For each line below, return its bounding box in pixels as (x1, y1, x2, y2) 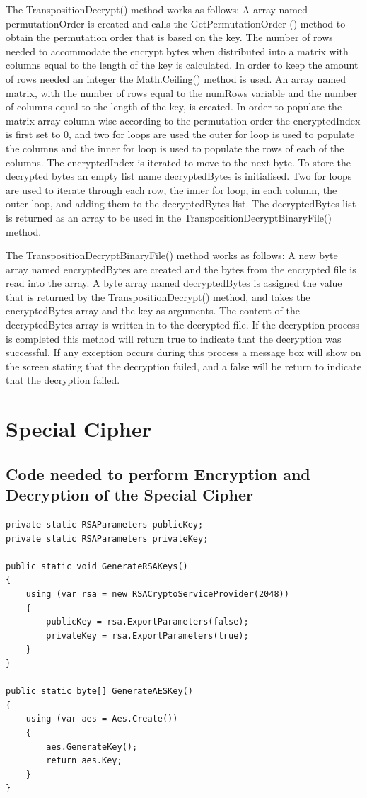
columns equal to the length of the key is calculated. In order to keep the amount (6, 57, 359, 72)
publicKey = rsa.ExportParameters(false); (46, 617, 249, 627)
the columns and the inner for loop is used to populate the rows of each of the (6, 140, 344, 155)
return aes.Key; (46, 756, 122, 766)
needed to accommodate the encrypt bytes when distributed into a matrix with (6, 43, 349, 58)
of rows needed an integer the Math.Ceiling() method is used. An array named (6, 71, 346, 86)
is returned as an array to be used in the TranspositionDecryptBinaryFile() (6, 210, 332, 224)
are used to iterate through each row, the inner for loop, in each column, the (6, 182, 337, 197)
